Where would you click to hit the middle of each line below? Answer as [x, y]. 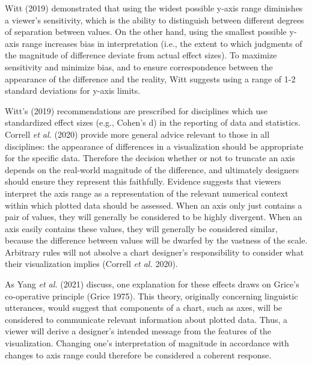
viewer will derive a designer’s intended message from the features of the [138, 331]
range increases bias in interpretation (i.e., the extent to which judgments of [162, 43]
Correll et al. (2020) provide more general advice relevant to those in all [137, 134]
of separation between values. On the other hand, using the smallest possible [146, 32]
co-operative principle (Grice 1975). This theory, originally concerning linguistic [151, 296]
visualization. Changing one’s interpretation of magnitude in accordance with [147, 343]
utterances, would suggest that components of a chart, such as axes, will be [144, 308]
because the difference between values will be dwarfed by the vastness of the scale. [156, 240]
